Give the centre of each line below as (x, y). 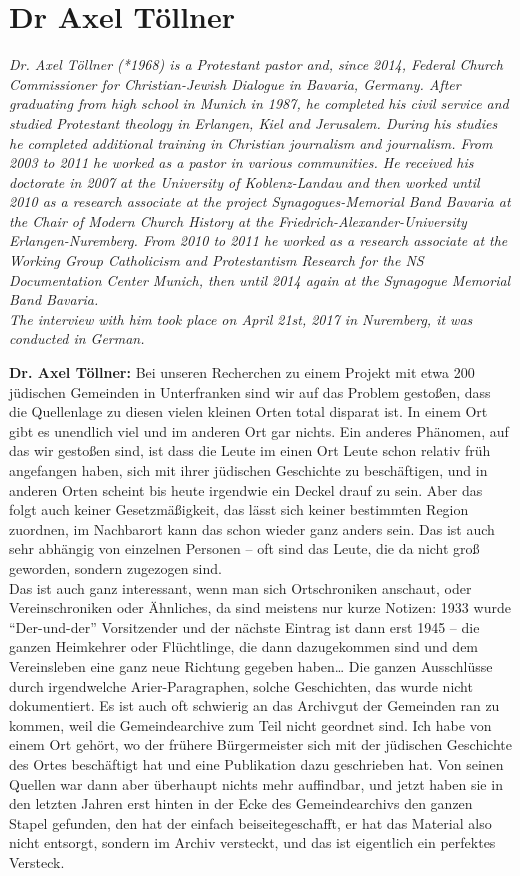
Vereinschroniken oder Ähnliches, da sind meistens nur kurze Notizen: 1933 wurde (260, 607)
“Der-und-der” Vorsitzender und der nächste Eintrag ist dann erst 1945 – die (244, 626)
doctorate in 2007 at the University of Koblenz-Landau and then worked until (244, 181)
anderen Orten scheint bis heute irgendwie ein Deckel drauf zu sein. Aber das (246, 489)
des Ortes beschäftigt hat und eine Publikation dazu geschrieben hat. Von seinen (256, 763)
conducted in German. (77, 338)
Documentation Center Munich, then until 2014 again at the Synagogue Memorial (260, 279)
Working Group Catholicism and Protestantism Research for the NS (216, 260)
